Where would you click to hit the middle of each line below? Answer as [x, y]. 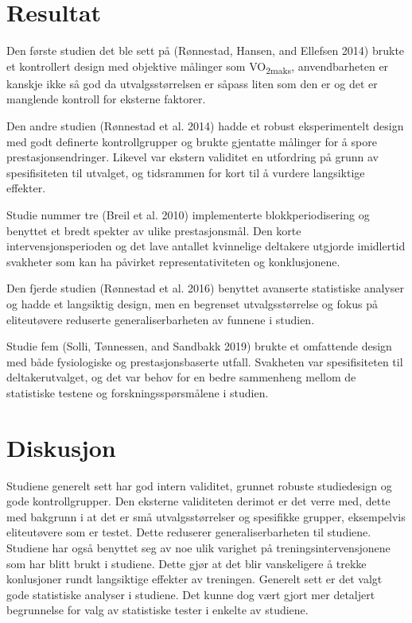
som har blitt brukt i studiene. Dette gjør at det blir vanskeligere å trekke [187, 563]
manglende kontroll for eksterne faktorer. [106, 99]
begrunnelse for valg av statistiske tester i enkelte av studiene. [157, 610]
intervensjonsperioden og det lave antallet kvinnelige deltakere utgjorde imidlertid [206, 246]
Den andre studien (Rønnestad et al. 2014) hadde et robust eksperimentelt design [205, 126]
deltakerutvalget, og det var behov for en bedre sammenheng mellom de [181, 377]
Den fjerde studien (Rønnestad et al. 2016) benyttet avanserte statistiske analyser [205, 288]
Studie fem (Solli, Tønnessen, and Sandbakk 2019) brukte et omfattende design [199, 346]
